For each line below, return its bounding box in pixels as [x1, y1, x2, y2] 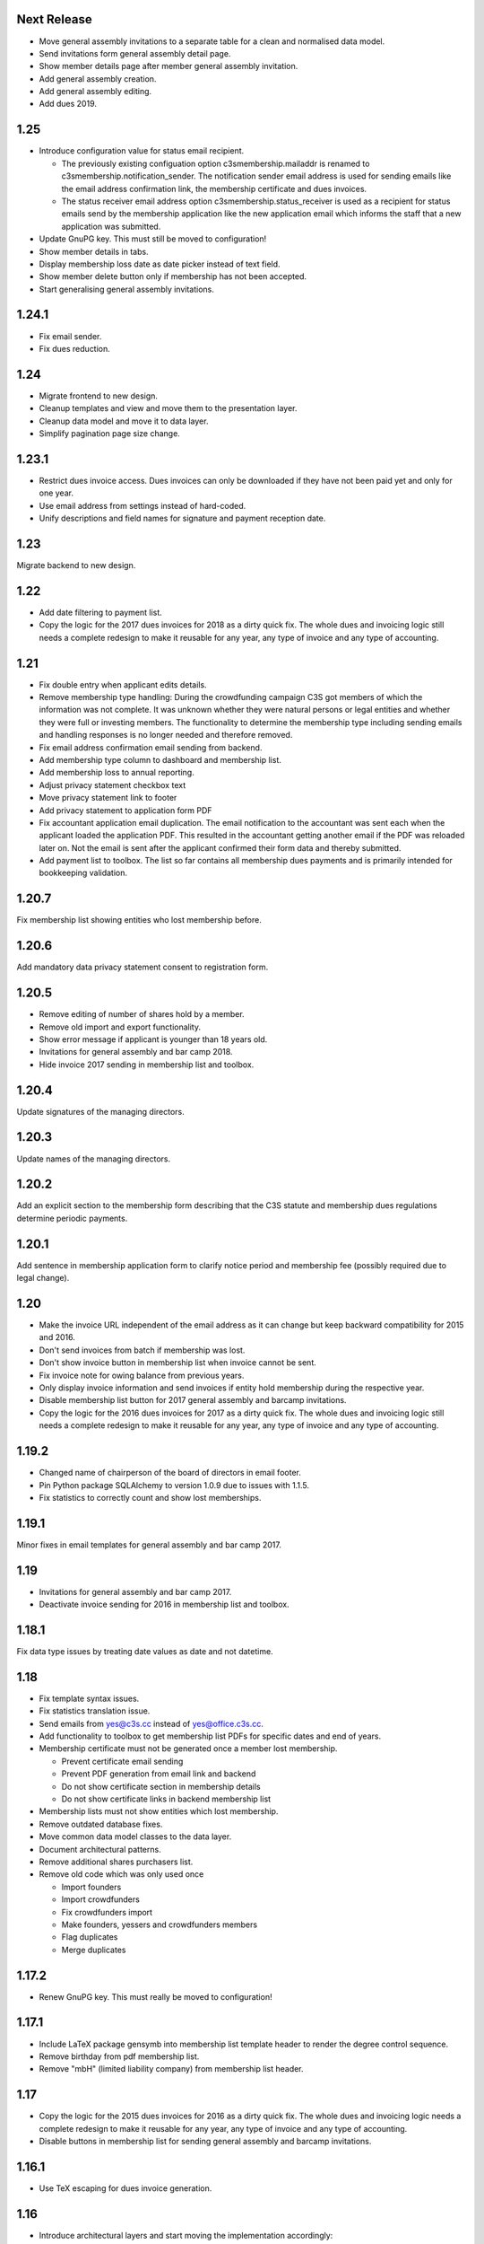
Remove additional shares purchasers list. [39, 1856, 194, 1867]
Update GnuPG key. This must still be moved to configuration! [39, 233, 267, 244]
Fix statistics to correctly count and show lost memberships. [39, 1492, 262, 1503]
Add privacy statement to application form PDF [39, 804, 212, 816]
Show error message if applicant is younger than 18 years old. [39, 1033, 268, 1045]
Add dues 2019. [39, 99, 98, 110]
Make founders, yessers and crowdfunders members [61, 1919, 258, 1930]
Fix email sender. [39, 330, 102, 341]
